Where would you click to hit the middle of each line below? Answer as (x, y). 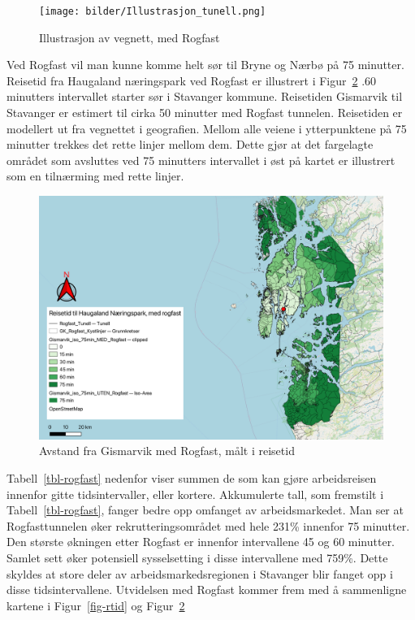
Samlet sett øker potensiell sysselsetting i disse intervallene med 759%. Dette (197, 557)
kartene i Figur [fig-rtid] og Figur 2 (96, 605)
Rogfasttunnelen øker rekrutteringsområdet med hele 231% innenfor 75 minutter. (208, 525)
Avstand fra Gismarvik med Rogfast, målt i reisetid (167, 451)
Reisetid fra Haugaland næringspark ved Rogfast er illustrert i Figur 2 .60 (192, 80)
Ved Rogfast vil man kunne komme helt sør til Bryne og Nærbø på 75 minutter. (205, 65)
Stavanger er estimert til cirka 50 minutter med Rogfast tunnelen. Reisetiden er (205, 113)
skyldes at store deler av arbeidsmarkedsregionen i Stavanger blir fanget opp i (200, 573)
